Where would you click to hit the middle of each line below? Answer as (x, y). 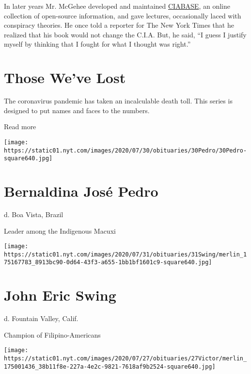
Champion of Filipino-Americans (52, 334)
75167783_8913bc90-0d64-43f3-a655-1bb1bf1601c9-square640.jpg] (108, 263)
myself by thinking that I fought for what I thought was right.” (97, 44)
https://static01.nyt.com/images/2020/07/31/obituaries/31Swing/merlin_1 (125, 254)
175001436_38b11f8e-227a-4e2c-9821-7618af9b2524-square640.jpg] (110, 366)
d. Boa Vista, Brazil (34, 214)
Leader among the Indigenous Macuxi (60, 230)
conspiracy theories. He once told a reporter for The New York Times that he (119, 25)
